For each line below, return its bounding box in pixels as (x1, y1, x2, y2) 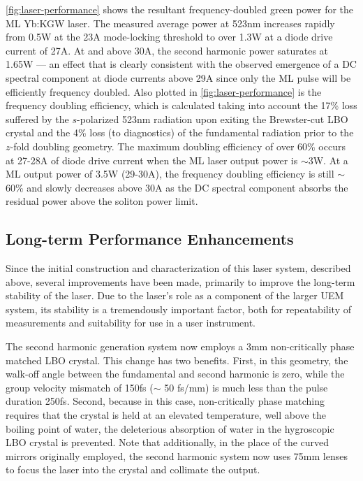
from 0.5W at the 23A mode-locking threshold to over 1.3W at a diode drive (6, 29, 333, 44)
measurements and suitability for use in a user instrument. (6, 315, 256, 330)
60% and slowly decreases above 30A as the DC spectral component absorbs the (6, 180, 348, 194)
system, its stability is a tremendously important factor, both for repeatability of (6, 301, 351, 316)
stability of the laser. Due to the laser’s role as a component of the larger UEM (6, 288, 344, 303)
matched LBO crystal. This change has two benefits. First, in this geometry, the (6, 352, 348, 367)
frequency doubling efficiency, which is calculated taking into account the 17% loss (6, 98, 357, 113)
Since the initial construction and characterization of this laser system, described (6, 261, 351, 275)
